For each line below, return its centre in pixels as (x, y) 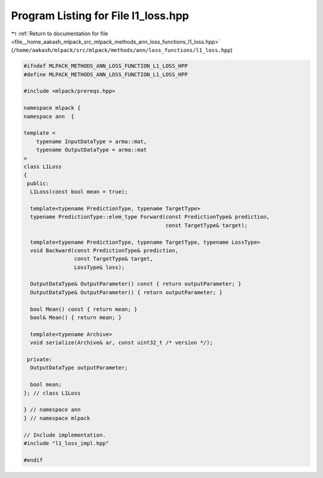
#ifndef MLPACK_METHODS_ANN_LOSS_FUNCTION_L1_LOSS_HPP (106, 66)
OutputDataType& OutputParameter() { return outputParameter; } (126, 292)
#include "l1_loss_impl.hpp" (66, 443)
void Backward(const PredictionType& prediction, (104, 250)
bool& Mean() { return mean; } (76, 318)
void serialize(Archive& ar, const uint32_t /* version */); (122, 343)
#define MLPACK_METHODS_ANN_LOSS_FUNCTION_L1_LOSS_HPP (106, 74)
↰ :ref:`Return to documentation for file (60, 34)
